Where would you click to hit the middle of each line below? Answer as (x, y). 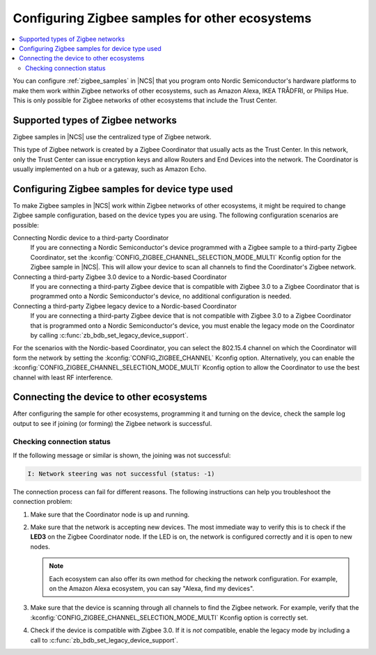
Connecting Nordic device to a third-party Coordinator (91, 238)
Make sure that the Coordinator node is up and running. (110, 514)
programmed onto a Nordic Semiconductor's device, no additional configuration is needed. (161, 297)
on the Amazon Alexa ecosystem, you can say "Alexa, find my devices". (151, 589)
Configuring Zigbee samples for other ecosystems (162, 18)
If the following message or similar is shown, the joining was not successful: (122, 455)
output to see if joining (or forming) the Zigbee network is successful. (112, 423)
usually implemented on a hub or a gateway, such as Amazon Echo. (110, 169)
